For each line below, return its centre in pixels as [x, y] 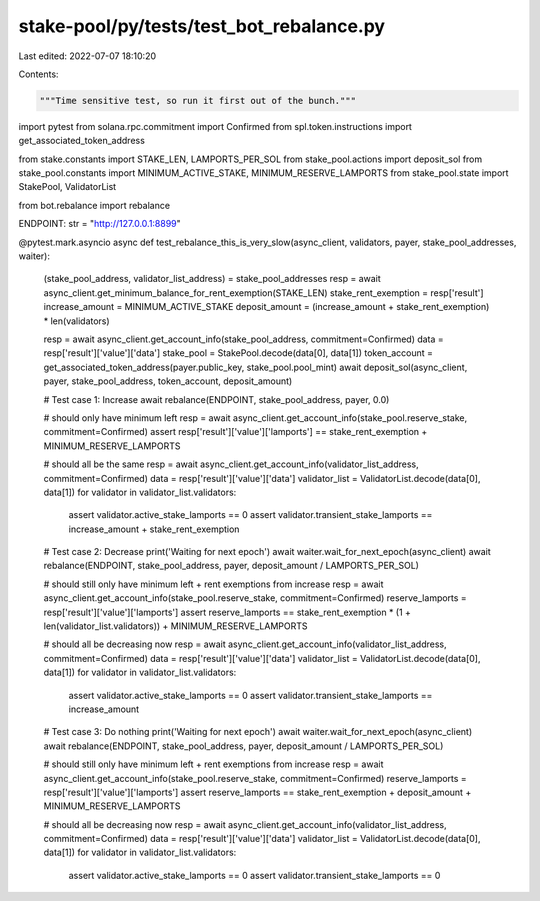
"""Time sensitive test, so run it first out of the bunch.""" [198, 100]
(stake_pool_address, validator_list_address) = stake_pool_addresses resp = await [212, 279]
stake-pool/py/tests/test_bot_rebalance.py [201, 26]
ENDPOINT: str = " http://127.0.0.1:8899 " [100, 224]
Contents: [38, 74]
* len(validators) [76, 321]
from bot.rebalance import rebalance [94, 205]
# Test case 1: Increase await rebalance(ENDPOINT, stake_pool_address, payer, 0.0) [216, 399]
